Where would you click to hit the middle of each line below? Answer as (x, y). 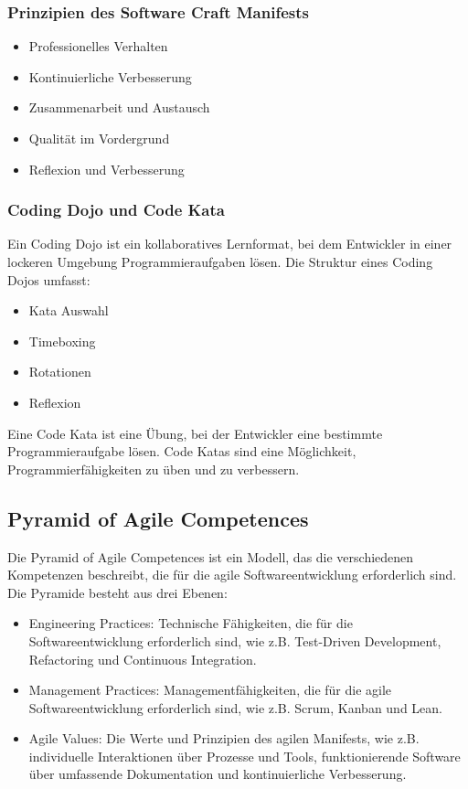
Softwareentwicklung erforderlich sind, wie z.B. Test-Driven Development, (235, 640)
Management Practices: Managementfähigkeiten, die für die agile (210, 690)
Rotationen (60, 372)
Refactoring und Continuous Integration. (143, 659)
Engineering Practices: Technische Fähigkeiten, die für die (191, 623)
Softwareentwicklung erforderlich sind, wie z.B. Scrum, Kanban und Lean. (235, 707)
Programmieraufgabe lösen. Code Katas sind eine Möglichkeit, (182, 451)
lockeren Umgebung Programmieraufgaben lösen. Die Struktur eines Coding (220, 261)
